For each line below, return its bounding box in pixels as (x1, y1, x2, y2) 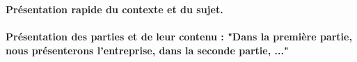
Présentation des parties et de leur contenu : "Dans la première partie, (6, 29, 352, 44)
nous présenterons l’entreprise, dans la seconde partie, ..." (6, 42, 289, 57)
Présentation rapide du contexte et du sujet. (6, 2, 223, 16)
